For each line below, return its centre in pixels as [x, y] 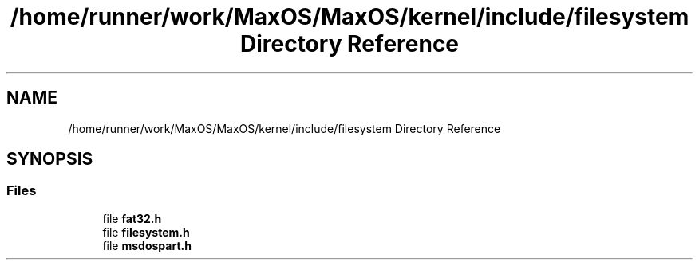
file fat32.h [132, 218]
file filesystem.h [146, 232]
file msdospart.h [147, 245]
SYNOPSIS [50, 159]
